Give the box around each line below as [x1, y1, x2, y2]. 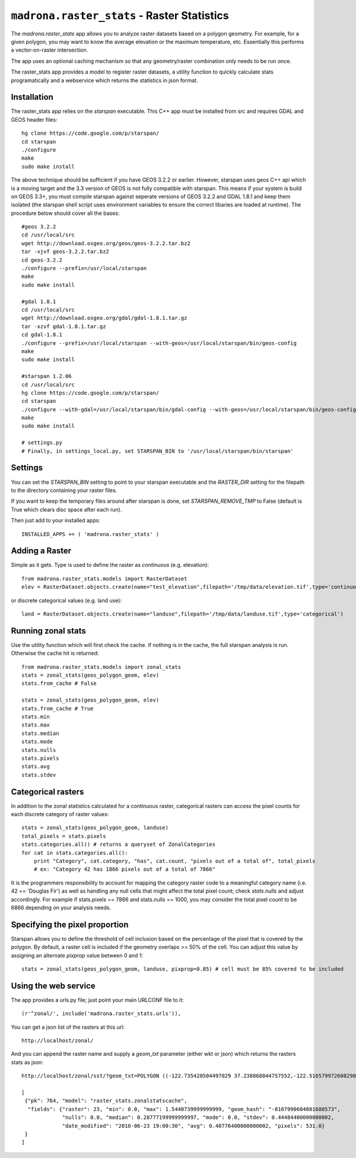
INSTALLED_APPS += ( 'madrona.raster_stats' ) [21, 531, 160, 537]
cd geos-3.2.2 [21, 256, 62, 264]
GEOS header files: [11, 116, 58, 123]
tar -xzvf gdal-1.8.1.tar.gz [21, 323, 106, 329]
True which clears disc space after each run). [11, 506, 122, 513]
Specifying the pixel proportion [11, 919, 129, 929]
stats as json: [11, 1058, 44, 1065]
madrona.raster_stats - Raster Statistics [11, 9, 229, 22]
